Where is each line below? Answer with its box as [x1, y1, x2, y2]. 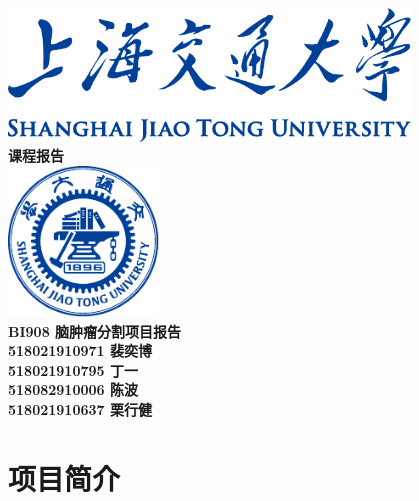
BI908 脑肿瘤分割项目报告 [8, 320, 182, 341]
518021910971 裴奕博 [8, 340, 152, 361]
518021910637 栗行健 [8, 399, 152, 420]
